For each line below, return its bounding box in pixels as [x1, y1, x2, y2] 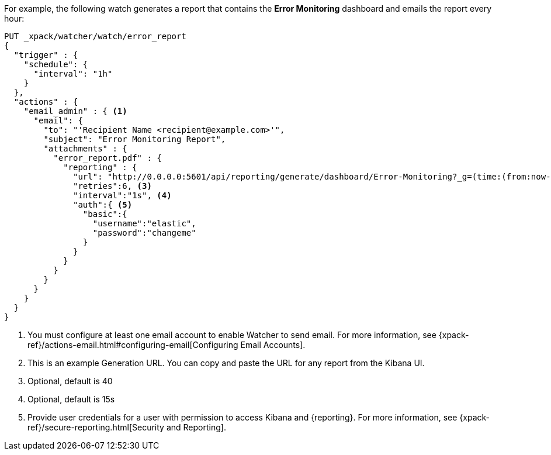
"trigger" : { [13, 50, 78, 60]
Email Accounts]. [240, 340, 306, 350]
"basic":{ [82, 209, 127, 219]
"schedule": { [23, 60, 88, 69]
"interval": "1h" [33, 69, 113, 78]
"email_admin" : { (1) [23, 106, 127, 116]
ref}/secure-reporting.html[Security [27, 422, 164, 432]
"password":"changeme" [92, 228, 196, 237]
